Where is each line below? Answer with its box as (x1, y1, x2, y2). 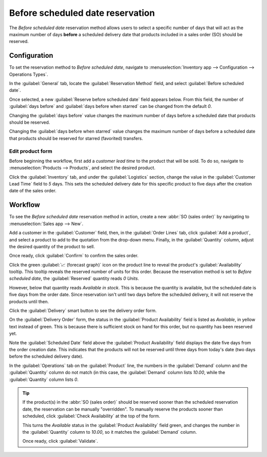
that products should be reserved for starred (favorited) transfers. (9, 135, 143, 141)
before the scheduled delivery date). (9, 354, 84, 360)
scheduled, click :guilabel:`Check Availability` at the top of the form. (22, 413, 160, 419)
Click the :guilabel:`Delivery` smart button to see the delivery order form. (9, 308, 157, 314)
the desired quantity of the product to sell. (9, 243, 95, 249)
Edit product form (9, 147, 53, 154)
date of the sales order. (9, 188, 57, 194)
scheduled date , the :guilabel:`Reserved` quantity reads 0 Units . (9, 275, 139, 281)
